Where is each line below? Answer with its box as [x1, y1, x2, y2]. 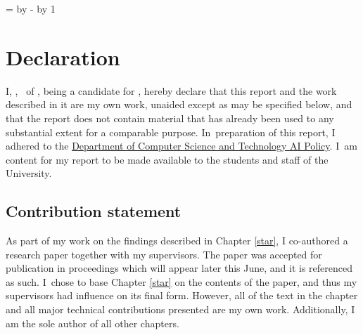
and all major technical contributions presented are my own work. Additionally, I [6, 302, 355, 317]
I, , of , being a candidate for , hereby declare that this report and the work [6, 83, 337, 98]
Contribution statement [6, 200, 181, 222]
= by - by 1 [6, 1, 56, 15]
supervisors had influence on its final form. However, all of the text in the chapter [6, 288, 358, 303]
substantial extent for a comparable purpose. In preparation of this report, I [6, 124, 336, 139]
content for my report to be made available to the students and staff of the [6, 152, 329, 166]
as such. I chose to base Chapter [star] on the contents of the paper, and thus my [6, 274, 357, 289]
